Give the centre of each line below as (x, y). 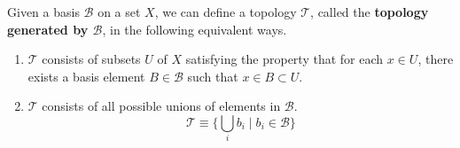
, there (436, 59)
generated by (48, 29)
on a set (119, 12)
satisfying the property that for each (285, 59)
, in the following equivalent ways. (195, 29)
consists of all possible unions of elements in (161, 106)
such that (213, 76)
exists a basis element (86, 76)
